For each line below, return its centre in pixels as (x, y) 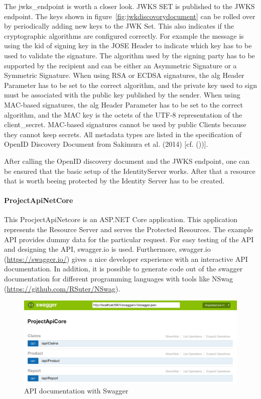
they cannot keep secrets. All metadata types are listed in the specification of (123, 134)
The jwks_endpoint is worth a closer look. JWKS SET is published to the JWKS (129, 6)
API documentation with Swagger (76, 390)
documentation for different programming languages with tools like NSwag (119, 279)
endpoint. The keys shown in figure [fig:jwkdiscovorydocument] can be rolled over (130, 16)
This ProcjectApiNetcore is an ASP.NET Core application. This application (121, 219)
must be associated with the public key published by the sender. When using (122, 95)
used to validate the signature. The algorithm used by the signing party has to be (129, 55)
